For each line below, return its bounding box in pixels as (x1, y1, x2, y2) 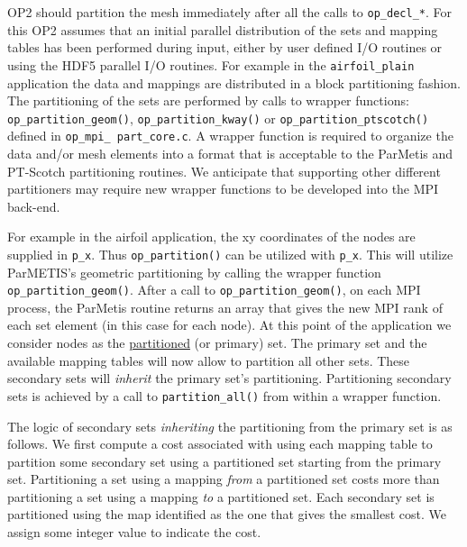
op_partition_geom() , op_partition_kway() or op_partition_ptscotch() (7, 108, 429, 127)
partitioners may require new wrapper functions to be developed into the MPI (7, 179, 439, 198)
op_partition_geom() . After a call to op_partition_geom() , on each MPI (7, 280, 421, 299)
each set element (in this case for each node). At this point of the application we (7, 315, 452, 334)
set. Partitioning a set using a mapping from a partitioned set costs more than (7, 470, 440, 488)
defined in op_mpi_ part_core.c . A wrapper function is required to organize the (7, 126, 453, 145)
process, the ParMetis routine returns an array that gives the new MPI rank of (7, 297, 443, 316)
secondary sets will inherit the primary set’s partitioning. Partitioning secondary (7, 369, 452, 387)
